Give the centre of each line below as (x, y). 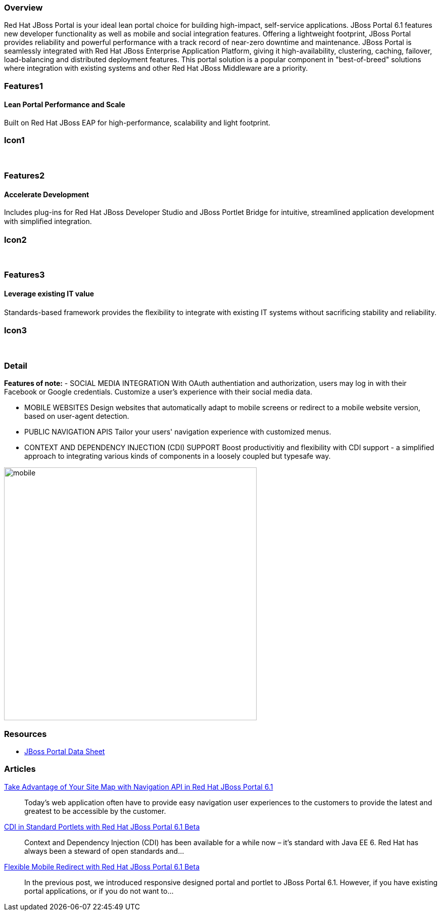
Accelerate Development (47, 194)
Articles (20, 769)
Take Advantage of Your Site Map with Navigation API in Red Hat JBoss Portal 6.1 (139, 787)
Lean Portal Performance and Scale (65, 105)
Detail (16, 365)
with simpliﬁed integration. (48, 222)
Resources (26, 734)
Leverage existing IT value (49, 294)
